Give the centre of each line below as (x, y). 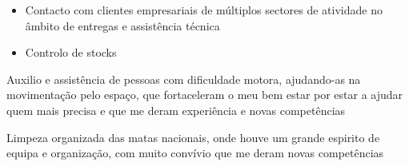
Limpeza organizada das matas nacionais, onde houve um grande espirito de (193, 137)
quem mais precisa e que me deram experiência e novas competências (176, 110)
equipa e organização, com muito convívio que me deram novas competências (195, 153)
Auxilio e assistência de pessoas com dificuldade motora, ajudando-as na (184, 79)
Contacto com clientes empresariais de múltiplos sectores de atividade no (204, 10)
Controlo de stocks (71, 52)
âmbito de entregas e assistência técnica (122, 25)
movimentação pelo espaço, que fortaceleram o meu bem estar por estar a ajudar (205, 95)
